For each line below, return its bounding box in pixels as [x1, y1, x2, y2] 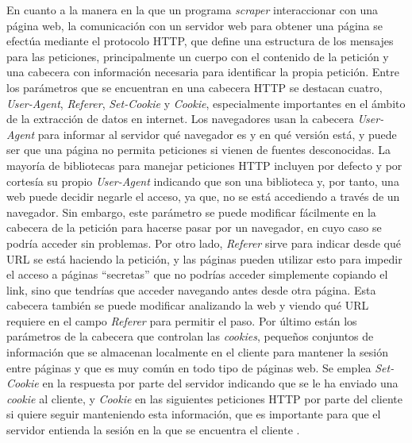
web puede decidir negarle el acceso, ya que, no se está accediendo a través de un [6, 188, 400, 205]
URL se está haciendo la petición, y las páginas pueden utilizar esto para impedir [6, 250, 402, 267]
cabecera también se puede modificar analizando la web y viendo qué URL [6, 297, 369, 314]
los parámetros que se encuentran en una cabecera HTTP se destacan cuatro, [6, 79, 383, 95]
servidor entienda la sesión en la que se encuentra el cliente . [6, 422, 300, 438]
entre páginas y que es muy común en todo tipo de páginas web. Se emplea [6, 359, 372, 376]
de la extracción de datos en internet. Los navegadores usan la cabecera [6, 110, 354, 127]
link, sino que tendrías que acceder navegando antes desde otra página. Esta [6, 281, 376, 298]
